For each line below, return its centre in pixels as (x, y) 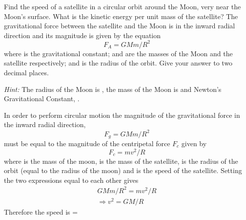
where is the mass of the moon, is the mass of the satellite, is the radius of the (121, 161)
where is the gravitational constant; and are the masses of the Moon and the (118, 53)
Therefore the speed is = (41, 212)
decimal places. (26, 73)
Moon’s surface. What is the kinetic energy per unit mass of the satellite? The (121, 16)
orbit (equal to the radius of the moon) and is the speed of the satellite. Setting (123, 170)
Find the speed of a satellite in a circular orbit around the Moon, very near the (123, 6)
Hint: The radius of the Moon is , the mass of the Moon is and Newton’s (113, 89)
